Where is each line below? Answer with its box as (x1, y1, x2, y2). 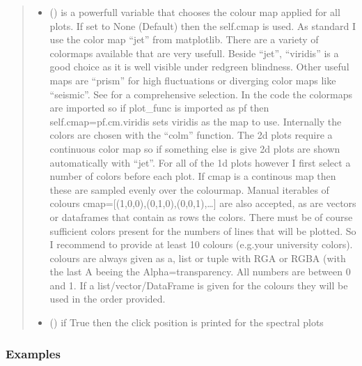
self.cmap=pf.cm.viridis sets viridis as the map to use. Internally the (49, 114, 342, 128)
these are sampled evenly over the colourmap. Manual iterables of (49, 182, 329, 197)
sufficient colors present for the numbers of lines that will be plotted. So (49, 223, 356, 238)
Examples (6, 344, 61, 362)
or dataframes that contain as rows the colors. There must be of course (49, 209, 353, 224)
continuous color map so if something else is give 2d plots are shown (49, 141, 340, 155)
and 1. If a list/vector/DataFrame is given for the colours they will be (49, 277, 348, 292)
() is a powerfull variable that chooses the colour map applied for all (49, 5, 340, 19)
